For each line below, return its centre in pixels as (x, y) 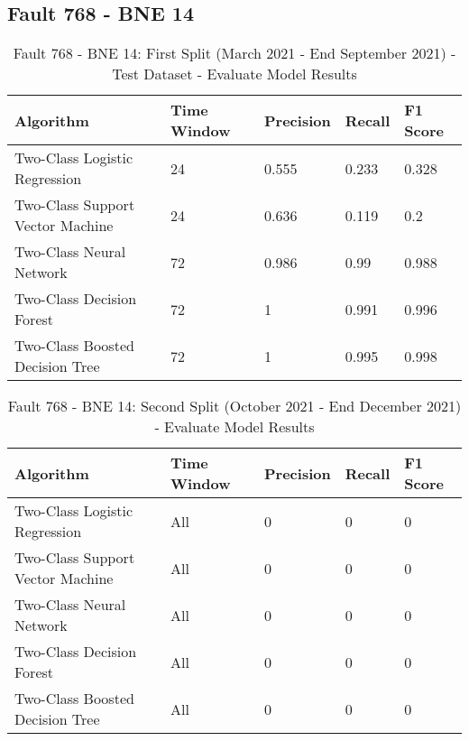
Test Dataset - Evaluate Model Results (234, 74)
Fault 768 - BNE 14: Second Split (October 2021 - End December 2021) (234, 406)
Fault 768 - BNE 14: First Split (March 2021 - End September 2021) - (234, 53)
